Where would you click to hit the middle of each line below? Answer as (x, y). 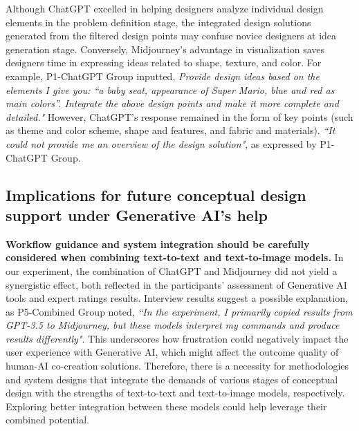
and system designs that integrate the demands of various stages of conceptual (172, 379)
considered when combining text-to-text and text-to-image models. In (175, 257)
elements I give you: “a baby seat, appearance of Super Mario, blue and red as (170, 89)
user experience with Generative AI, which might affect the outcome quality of (172, 352)
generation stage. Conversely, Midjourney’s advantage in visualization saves (165, 49)
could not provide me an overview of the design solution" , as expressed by (161, 143)
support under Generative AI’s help (137, 214)
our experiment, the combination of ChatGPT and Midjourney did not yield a (172, 270)
